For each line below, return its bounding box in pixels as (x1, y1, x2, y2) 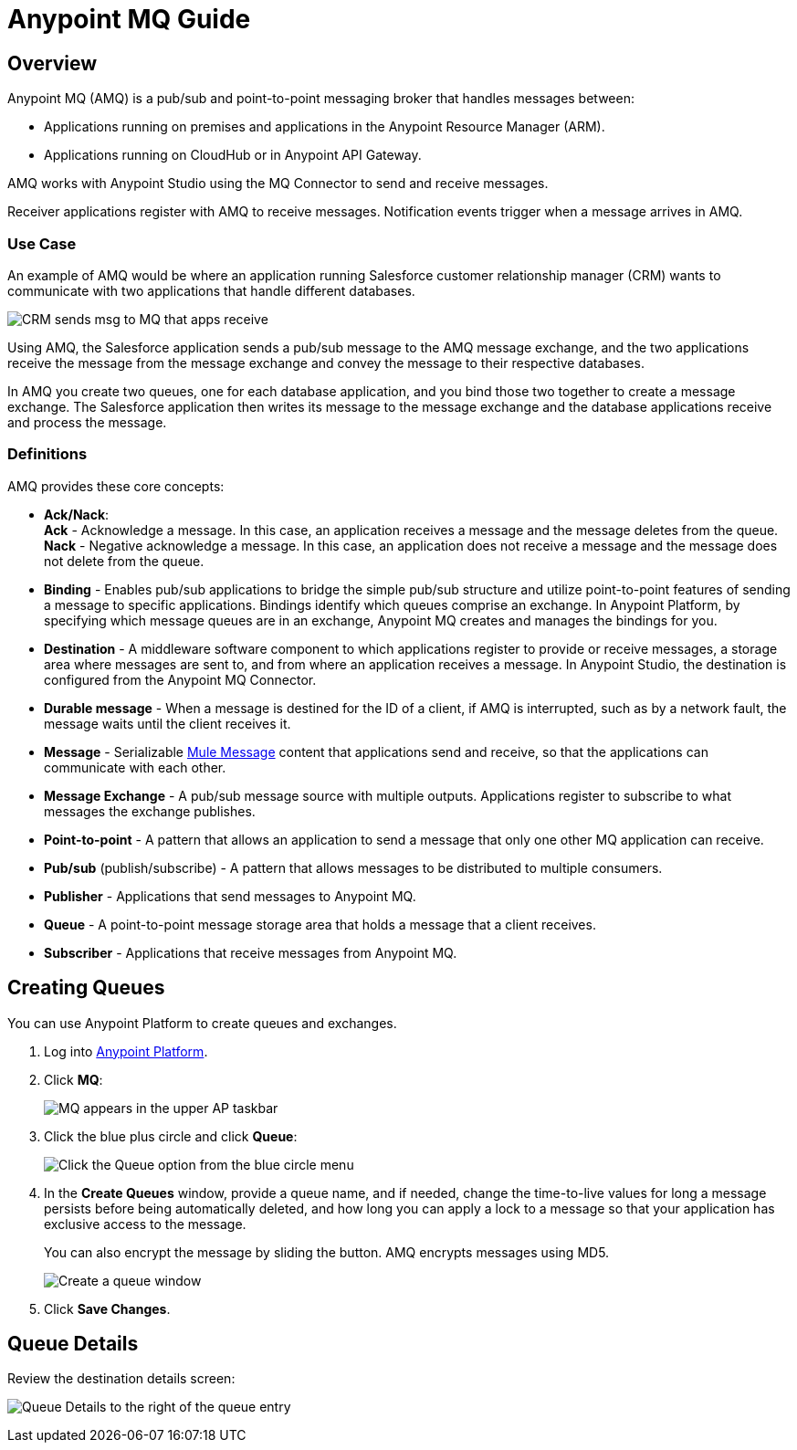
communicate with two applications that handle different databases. (7, 282, 415, 299)
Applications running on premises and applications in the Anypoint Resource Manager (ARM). (44, 119, 605, 135)
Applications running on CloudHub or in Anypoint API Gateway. (44, 147, 422, 163)
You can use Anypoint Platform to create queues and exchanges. (7, 1014, 397, 1031)
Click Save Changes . (44, 1300, 171, 1317)
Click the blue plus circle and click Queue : (44, 1128, 298, 1144)
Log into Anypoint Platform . (44, 1043, 208, 1059)
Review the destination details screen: (7, 1371, 236, 1387)
